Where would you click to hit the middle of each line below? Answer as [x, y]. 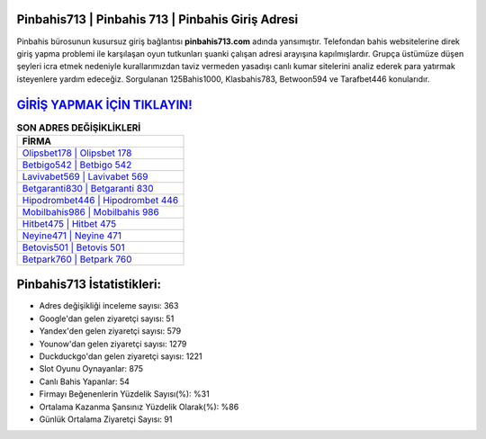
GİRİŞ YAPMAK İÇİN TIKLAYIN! [104, 105]
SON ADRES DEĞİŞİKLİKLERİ [79, 128]
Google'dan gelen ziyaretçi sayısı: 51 [107, 318]
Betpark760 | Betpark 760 [77, 259]
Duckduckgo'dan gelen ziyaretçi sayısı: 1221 [121, 356]
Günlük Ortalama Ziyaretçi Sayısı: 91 [106, 419]
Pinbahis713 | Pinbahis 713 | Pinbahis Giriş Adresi [157, 19]
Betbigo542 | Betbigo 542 [77, 165]
